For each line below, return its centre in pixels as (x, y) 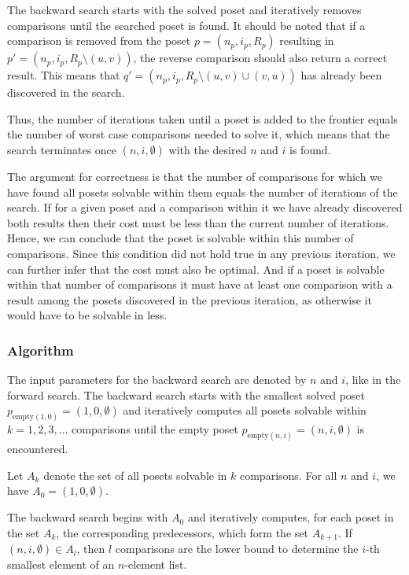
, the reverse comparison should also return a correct (260, 58)
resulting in (307, 41)
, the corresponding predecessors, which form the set (182, 532)
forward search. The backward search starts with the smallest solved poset (186, 394)
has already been (341, 75)
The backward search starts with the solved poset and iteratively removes (184, 9)
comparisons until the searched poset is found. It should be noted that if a (186, 25)
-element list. (156, 564)
